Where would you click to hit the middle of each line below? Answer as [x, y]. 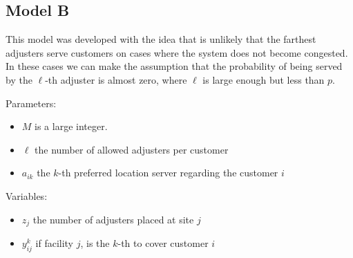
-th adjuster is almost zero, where [116, 79]
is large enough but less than [264, 79]
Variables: [27, 195]
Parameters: [31, 103]
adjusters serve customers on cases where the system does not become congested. [177, 52]
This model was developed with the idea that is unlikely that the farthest [161, 39]
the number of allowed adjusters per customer [132, 149]
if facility [55, 243]
